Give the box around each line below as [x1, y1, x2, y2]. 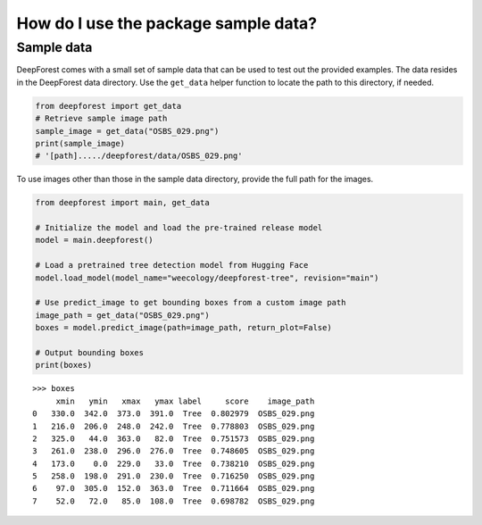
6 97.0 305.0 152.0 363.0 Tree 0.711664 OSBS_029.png [32, 483, 315, 494]
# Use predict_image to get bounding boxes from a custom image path [35, 297, 346, 308]
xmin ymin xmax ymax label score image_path [55, 396, 315, 406]
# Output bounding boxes [35, 347, 145, 357]
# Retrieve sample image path [35, 113, 168, 124]
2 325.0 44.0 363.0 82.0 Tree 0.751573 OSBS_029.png [32, 433, 315, 444]
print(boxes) [35, 360, 93, 371]
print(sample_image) [35, 138, 125, 148]
